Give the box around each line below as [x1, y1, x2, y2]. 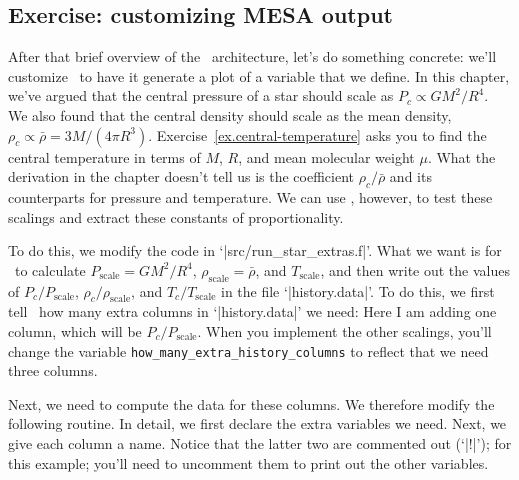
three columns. [8, 360, 98, 381]
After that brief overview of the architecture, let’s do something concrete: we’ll [8, 46, 497, 67]
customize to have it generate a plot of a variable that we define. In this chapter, [8, 65, 510, 86]
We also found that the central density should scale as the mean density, [8, 104, 452, 125]
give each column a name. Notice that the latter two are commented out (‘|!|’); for [8, 432, 512, 453]
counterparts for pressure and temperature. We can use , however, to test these [8, 186, 493, 207]
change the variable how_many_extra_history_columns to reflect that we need [8, 340, 489, 361]
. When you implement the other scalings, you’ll [197, 320, 492, 341]
